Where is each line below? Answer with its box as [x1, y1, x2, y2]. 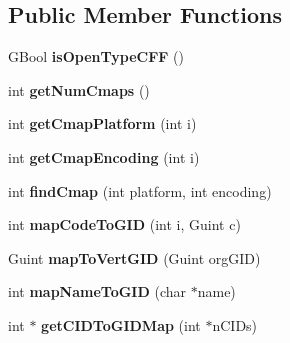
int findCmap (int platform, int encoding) [8, 180, 272, 201]
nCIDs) [212, 314, 258, 335]
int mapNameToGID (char [8, 281, 187, 302]
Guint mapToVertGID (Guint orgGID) [8, 247, 261, 268]
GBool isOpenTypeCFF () [8, 46, 184, 67]
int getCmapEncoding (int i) [8, 146, 200, 167]
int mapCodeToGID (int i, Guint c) [8, 214, 241, 235]
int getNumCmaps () [8, 79, 150, 100]
